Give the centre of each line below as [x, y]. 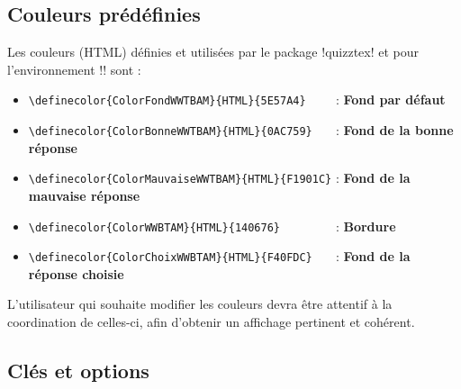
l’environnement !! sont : [74, 69]
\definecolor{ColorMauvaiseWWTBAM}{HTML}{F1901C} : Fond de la [219, 178]
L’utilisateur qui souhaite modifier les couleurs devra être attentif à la [200, 304]
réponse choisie [76, 273]
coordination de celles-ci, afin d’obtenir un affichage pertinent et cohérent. [211, 322]
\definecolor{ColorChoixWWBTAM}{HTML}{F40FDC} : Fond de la [219, 256]
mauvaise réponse [84, 195]
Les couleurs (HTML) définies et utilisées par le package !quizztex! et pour [213, 52]
